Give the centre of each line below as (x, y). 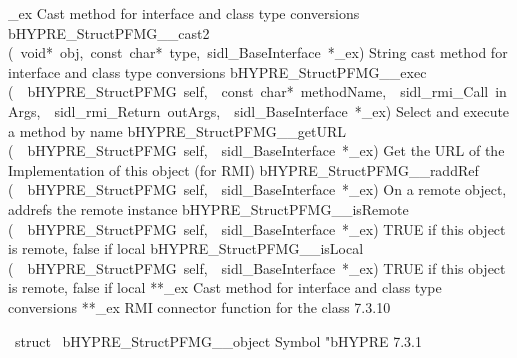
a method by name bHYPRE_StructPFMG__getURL (177, 130)
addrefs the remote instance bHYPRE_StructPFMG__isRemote (208, 208)
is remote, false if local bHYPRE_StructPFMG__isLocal (186, 248)
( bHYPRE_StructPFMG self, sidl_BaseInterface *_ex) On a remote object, (257, 189)
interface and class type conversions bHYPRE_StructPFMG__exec (217, 71)
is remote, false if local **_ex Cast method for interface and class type (225, 287)
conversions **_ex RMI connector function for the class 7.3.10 (199, 306)
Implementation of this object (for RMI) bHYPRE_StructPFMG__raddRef (243, 169)
